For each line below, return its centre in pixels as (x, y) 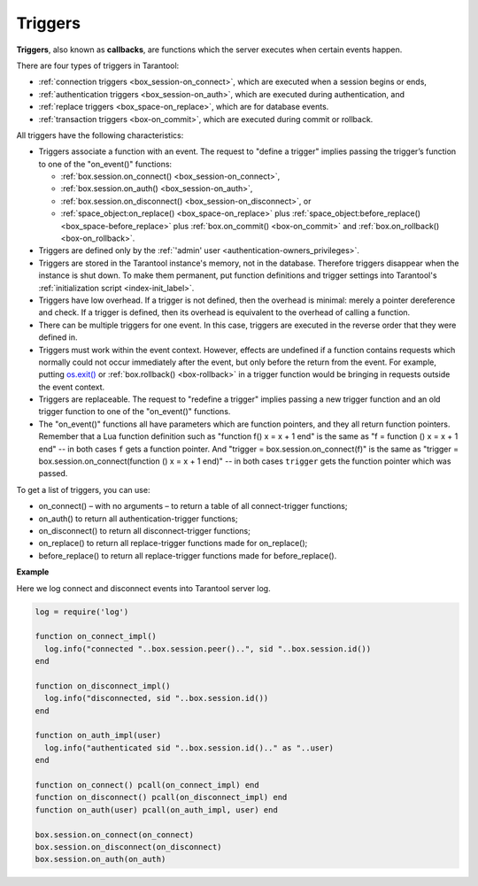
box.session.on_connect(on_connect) (115, 835)
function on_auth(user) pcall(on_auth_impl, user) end (156, 809)
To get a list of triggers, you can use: (83, 489)
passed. (53, 474)
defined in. (58, 337)
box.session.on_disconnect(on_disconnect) (128, 847)
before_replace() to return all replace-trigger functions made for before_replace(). (188, 555)
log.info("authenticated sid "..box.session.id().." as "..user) (189, 747)
